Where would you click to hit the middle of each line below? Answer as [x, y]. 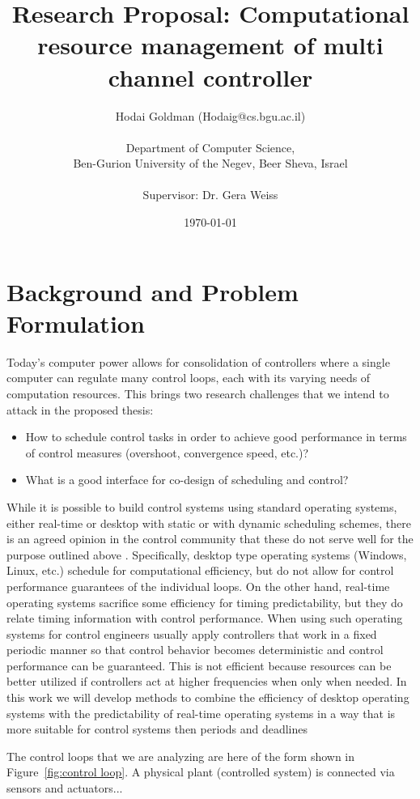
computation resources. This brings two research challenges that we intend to [198, 393]
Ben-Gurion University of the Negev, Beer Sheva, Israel [210, 163]
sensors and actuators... [65, 788]
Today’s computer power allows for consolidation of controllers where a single [198, 361]
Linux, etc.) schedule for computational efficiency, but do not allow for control [200, 570]
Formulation [76, 323]
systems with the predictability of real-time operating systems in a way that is [201, 713]
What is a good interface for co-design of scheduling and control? [187, 480]
